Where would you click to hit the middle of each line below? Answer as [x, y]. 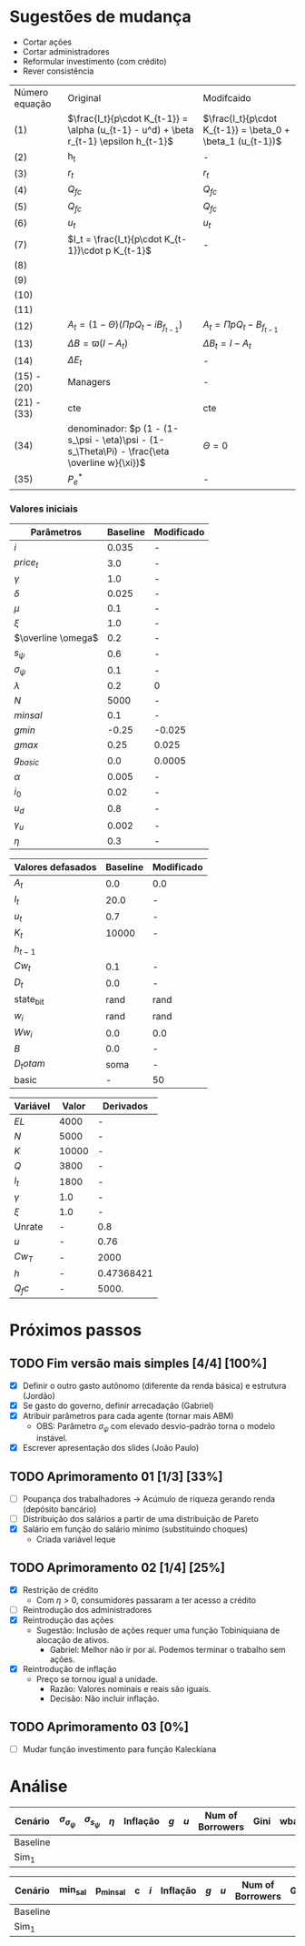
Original [84, 97]
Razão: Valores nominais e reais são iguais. [130, 1688]
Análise [39, 1787]
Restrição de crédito [60, 1589]
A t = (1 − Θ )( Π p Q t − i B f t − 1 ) [125, 326]
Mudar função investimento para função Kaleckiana [119, 1748]
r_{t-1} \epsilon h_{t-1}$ [121, 141]
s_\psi [80, 441]
